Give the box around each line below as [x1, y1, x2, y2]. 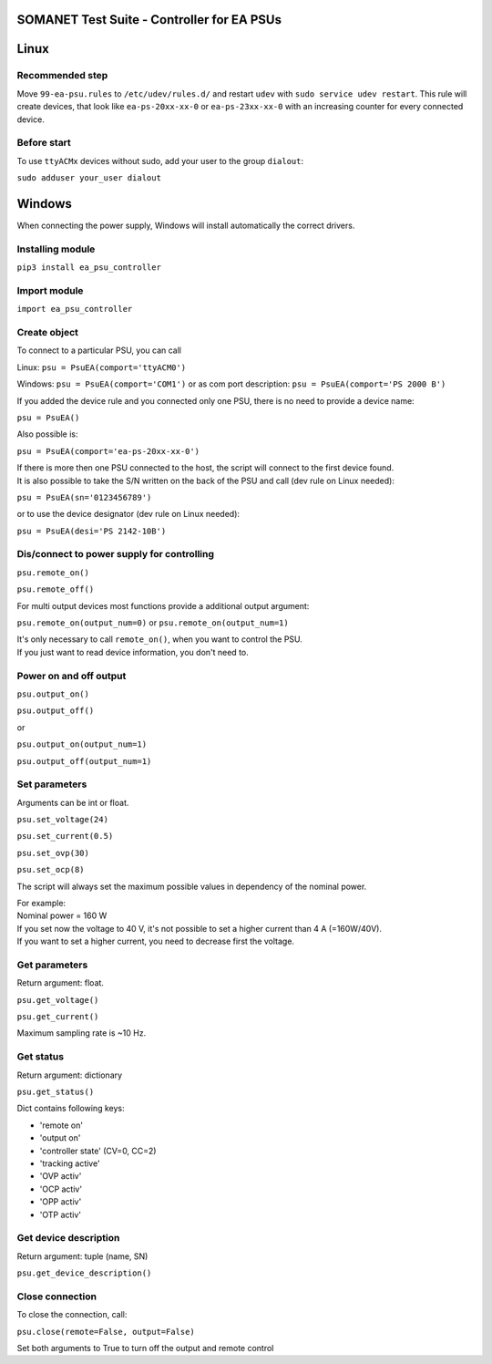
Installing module [16, 243, 96, 255]
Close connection [16, 1290, 97, 1303]
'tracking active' [39, 1158, 100, 1169]
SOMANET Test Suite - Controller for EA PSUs [16, 12, 282, 27]
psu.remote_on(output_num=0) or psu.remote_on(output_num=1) [16, 617, 289, 628]
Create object [16, 326, 79, 339]
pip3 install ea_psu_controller [16, 263, 161, 273]
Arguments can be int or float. [16, 797, 129, 808]
